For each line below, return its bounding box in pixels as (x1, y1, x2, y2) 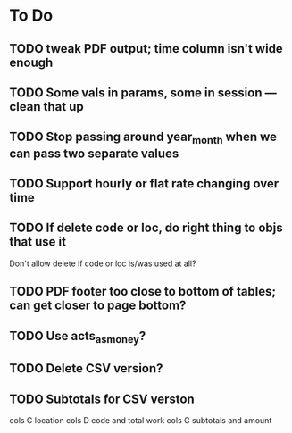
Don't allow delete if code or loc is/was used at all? (9, 258, 196, 269)
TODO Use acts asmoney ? (9, 328, 146, 346)
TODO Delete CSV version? (9, 361, 163, 376)
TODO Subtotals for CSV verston (9, 391, 195, 406)
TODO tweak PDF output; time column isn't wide (9, 41, 283, 56)
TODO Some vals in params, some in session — (9, 85, 277, 100)
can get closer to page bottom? (9, 298, 187, 313)
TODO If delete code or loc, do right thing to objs (9, 221, 283, 236)
